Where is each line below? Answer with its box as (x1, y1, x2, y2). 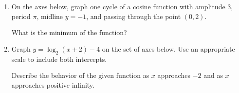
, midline (37, 11, 63, 21)
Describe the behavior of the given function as (11, 70, 149, 80)
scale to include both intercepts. (11, 54, 107, 64)
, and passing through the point (86, 11, 181, 21)
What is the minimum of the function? (11, 27, 127, 37)
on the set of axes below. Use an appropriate (102, 43, 235, 54)
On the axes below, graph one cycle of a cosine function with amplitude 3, (11, 1, 233, 11)
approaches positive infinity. (11, 79, 94, 90)
